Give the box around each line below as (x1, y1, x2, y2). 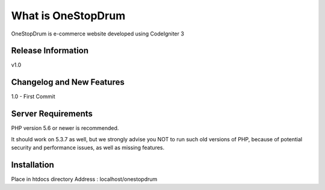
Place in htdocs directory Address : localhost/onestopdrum (11, 175, 158, 183)
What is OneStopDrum (11, 9, 126, 22)
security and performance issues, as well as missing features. (11, 144, 165, 152)
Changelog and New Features (11, 77, 125, 87)
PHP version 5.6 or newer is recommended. (11, 124, 119, 132)
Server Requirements (11, 109, 93, 119)
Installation (11, 159, 54, 170)
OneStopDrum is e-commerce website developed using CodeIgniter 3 (11, 30, 185, 37)
